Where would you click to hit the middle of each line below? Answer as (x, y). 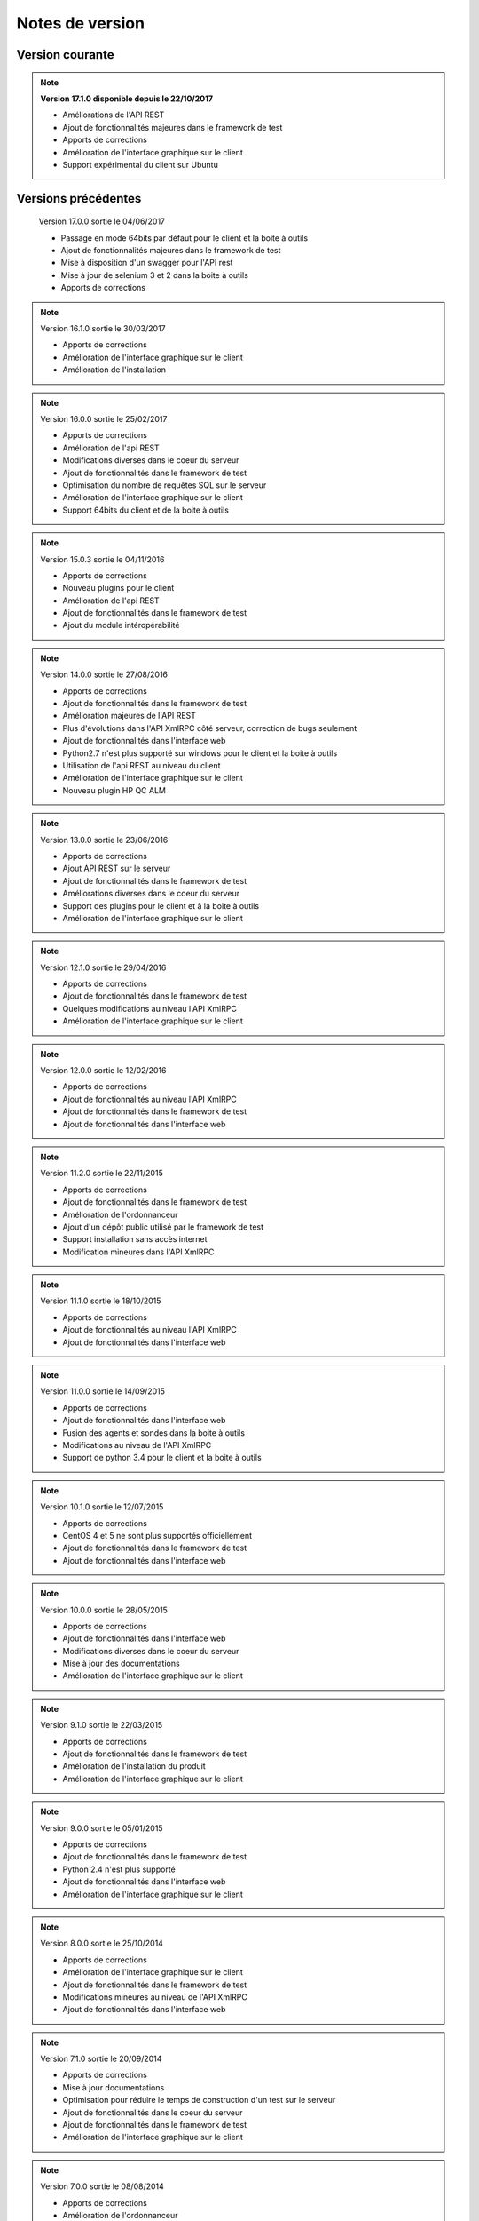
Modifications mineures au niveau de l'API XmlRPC (155, 1997)
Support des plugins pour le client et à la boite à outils (161, 905)
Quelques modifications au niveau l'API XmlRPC (149, 1008)
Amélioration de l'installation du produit (134, 1766)
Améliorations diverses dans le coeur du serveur (151, 894)
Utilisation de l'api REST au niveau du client (141, 765)
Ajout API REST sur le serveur (117, 868)
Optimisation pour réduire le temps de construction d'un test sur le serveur (199, 2100)
